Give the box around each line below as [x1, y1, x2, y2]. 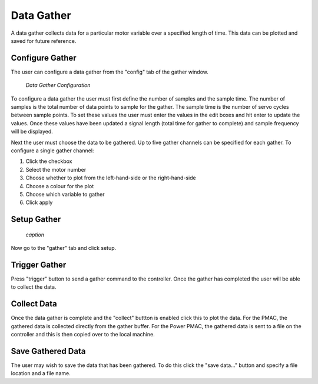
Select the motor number [25, 166, 87, 173]
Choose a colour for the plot [25, 182, 94, 189]
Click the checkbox [25, 158, 72, 165]
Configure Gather [11, 53, 77, 63]
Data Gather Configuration [25, 82, 91, 89]
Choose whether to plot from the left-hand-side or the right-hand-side [25, 174, 197, 182]
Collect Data [11, 299, 57, 309]
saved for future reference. [11, 37, 77, 44]
